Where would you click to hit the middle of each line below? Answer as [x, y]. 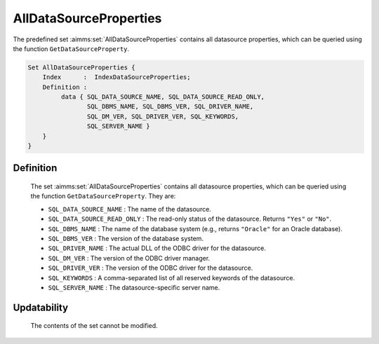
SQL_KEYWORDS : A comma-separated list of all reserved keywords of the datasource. [171, 277]
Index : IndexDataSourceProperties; [117, 77]
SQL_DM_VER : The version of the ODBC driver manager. [129, 258]
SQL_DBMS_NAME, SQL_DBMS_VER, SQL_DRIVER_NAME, [170, 106]
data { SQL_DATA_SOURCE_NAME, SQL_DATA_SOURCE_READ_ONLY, [163, 97]
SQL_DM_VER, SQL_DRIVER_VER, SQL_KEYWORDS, [163, 116]
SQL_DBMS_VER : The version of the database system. [126, 239]
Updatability [41, 307]
